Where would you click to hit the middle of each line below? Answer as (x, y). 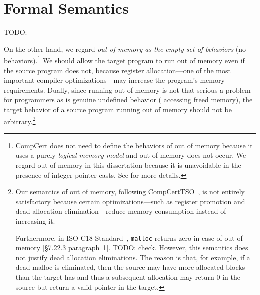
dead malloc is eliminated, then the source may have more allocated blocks (130, 267)
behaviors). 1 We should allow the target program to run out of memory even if (124, 60)
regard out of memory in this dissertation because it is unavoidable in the (128, 164)
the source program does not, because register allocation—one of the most (117, 70)
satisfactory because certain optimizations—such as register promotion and (130, 201)
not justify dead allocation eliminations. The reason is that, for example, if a (133, 257)
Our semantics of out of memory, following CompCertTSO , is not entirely (130, 191)
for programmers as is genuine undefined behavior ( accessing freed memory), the (128, 100)
